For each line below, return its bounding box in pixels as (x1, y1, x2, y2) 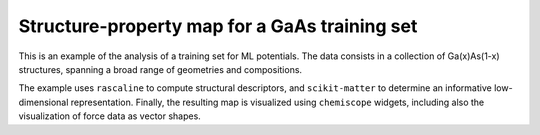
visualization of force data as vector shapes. (18, 110, 202, 122)
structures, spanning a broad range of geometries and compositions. (18, 63, 303, 75)
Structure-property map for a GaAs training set (18, 15, 418, 37)
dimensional (18, 96, 69, 108)
